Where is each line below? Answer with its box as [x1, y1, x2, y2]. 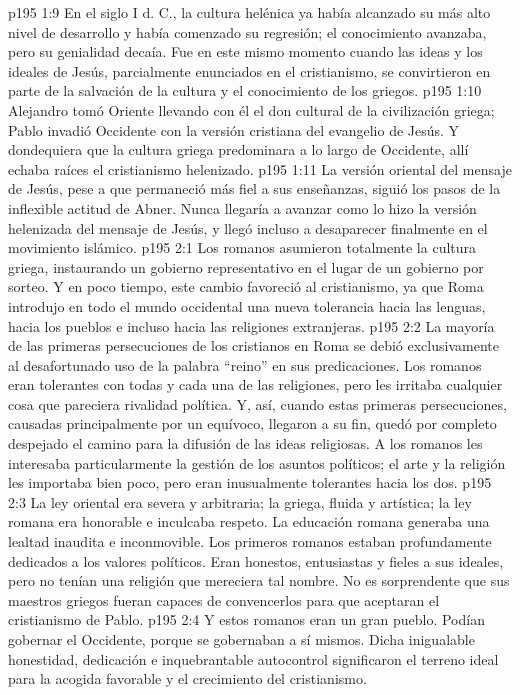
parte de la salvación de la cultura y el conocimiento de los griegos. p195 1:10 [8, 80, 482, 101]
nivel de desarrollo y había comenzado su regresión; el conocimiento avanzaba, [8, 21, 487, 42]
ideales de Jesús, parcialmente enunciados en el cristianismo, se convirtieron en [8, 60, 491, 81]
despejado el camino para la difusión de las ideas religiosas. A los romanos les [8, 433, 483, 454]
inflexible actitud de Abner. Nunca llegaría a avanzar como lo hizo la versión [8, 197, 477, 218]
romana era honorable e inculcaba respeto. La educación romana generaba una [8, 511, 490, 532]
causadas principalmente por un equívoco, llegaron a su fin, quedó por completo [8, 413, 497, 434]
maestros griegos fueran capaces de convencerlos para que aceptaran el [8, 589, 440, 610]
